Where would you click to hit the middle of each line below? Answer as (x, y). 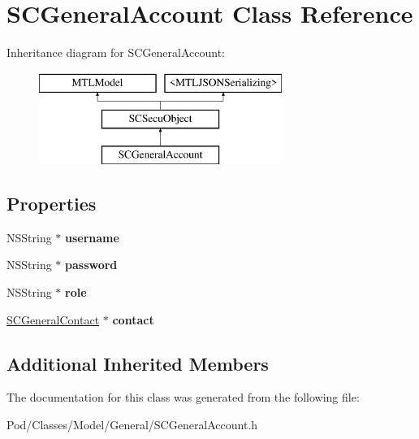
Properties (52, 204)
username (92, 237)
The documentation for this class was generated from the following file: (183, 397)
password (91, 265)
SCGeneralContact (53, 319)
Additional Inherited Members (138, 363)
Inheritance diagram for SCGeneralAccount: (116, 52)
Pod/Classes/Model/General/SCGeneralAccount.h (132, 425)
